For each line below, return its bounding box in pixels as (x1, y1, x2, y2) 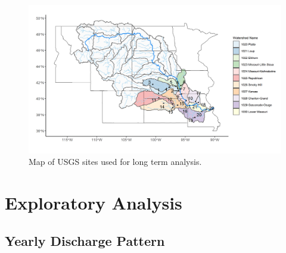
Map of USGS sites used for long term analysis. (29, 155, 202, 168)
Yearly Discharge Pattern (5, 231, 165, 249)
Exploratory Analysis (5, 190, 182, 215)
